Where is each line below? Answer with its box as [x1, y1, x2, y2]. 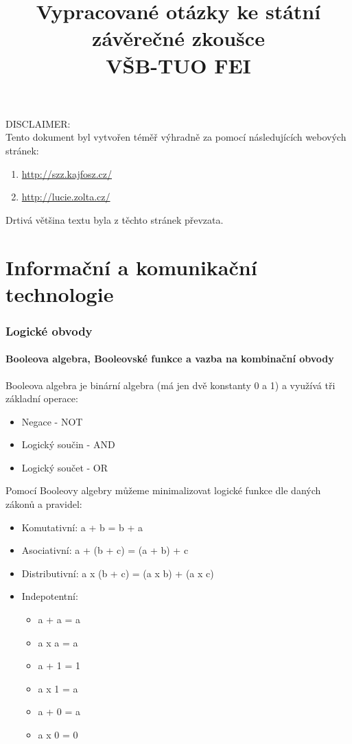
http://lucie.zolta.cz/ [21, 189, 110, 204]
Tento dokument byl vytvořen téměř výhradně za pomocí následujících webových [5, 130, 347, 144]
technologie [5, 279, 114, 307]
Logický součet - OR [21, 460, 108, 474]
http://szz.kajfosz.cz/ [21, 166, 113, 181]
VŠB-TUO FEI [106, 51, 251, 79]
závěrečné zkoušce [92, 24, 265, 52]
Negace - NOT [21, 414, 83, 428]
